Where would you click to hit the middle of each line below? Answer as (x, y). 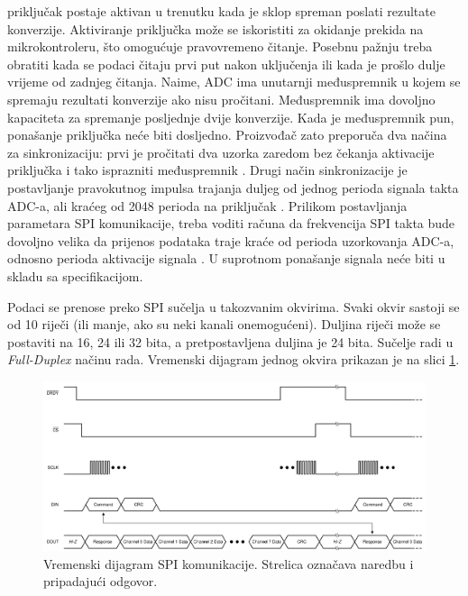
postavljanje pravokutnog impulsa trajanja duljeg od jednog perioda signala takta (233, 187)
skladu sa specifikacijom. (75, 275)
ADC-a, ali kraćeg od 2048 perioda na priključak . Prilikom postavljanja (207, 205)
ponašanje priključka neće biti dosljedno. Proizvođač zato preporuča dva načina (227, 135)
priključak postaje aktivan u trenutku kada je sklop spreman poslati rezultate (221, 11)
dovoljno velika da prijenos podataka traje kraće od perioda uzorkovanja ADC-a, (231, 240)
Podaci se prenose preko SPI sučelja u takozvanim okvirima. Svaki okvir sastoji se (234, 306)
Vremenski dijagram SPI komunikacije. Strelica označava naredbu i (229, 563)
